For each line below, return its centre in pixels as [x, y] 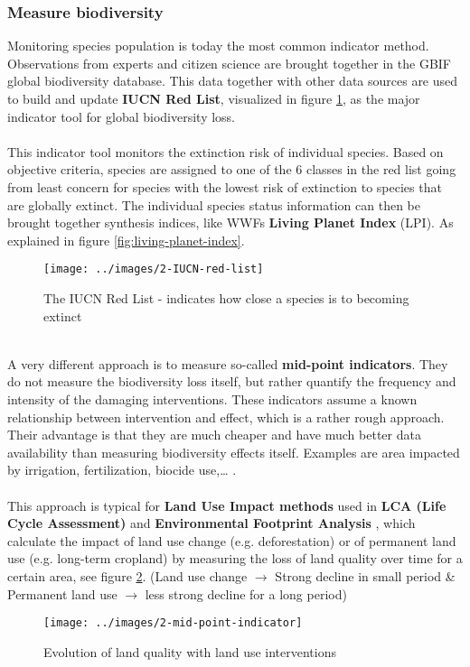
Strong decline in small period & [365, 575]
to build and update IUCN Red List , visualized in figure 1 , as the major [214, 98]
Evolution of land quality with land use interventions [190, 651]
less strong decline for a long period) [246, 593]
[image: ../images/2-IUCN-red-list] [154, 269]
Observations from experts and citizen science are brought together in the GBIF [230, 63]
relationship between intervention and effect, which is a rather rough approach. [226, 417]
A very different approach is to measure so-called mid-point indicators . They [228, 363]
